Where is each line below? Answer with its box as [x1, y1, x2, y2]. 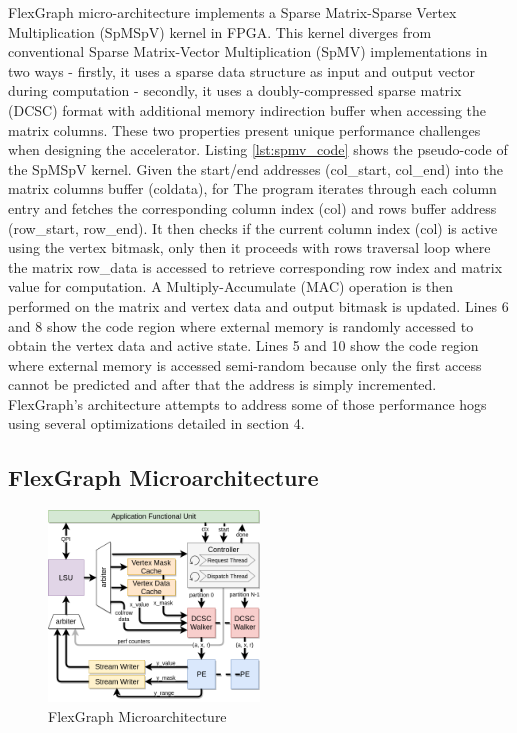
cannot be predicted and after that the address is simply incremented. [8, 374, 437, 395]
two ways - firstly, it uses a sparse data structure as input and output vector [8, 60, 476, 81]
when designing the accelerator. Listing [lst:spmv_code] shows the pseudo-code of [8, 139, 508, 160]
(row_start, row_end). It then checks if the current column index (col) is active [8, 217, 498, 238]
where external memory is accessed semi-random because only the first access [8, 354, 482, 375]
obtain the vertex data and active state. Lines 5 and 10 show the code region [8, 335, 479, 356]
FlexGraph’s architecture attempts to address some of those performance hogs [8, 393, 487, 414]
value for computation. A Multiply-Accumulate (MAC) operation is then [8, 276, 454, 297]
